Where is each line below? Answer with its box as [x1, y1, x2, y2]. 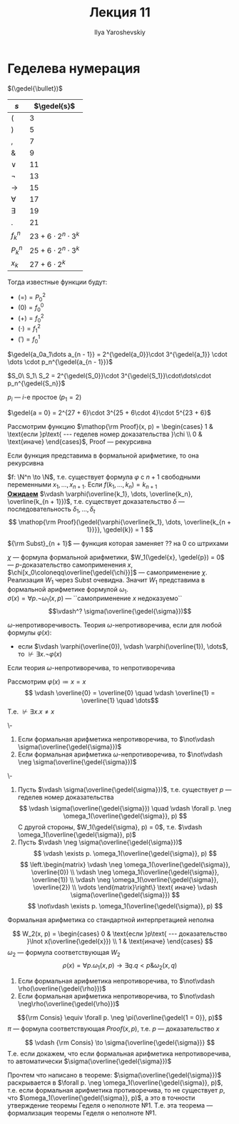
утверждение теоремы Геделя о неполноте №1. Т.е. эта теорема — [7, 1100, 213, 1110]
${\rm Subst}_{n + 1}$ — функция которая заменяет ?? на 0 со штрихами [7, 539, 229, 547]
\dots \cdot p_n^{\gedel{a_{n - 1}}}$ [7, 358, 113, 366]
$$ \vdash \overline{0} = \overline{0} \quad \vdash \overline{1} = [24, 689, 215, 697]
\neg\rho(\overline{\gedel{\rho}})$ [17, 999, 120, 1008]
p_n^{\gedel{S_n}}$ [7, 379, 66, 388]
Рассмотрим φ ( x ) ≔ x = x [7, 677, 86, 686]
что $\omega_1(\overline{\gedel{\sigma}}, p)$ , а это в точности [7, 1093, 195, 1102]
